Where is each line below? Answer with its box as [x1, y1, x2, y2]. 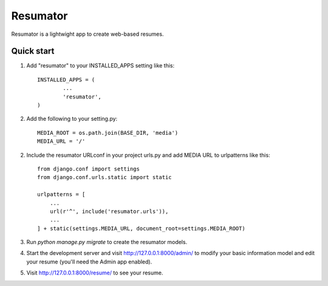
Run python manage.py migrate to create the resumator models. [26, 239, 188, 246]
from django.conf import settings [37, 165, 140, 172]
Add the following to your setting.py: [26, 115, 118, 123]
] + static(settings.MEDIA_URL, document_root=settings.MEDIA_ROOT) [37, 225, 245, 232]
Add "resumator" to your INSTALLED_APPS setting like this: [26, 62, 175, 69]
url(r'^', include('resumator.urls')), [49, 208, 169, 215]
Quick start [11, 46, 55, 56]
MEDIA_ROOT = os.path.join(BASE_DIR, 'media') [37, 129, 179, 136]
